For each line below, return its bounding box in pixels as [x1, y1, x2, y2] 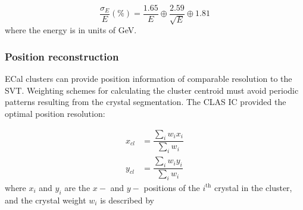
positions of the [143, 181, 200, 193]
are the [64, 181, 90, 193]
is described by [100, 193, 154, 206]
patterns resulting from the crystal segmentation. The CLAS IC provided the [5, 96, 286, 108]
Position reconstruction [5, 49, 119, 63]
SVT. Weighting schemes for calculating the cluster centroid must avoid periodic [5, 84, 299, 96]
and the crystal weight [5, 193, 86, 206]
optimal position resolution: [5, 107, 105, 120]
